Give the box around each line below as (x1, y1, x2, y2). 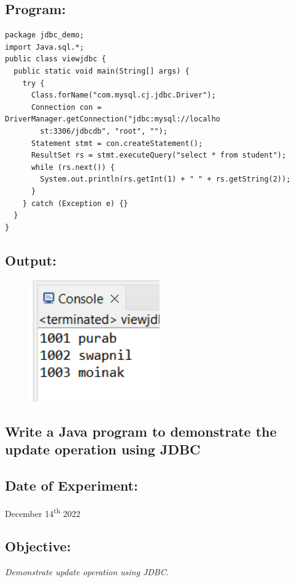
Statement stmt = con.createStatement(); (31, 139, 203, 148)
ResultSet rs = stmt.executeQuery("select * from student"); (31, 151, 287, 160)
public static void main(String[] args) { (14, 66, 190, 75)
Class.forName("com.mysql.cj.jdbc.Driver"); (31, 91, 216, 100)
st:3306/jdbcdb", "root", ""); (40, 126, 168, 136)
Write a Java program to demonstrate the (5, 421, 277, 440)
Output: (5, 250, 56, 269)
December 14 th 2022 (5, 505, 80, 519)
